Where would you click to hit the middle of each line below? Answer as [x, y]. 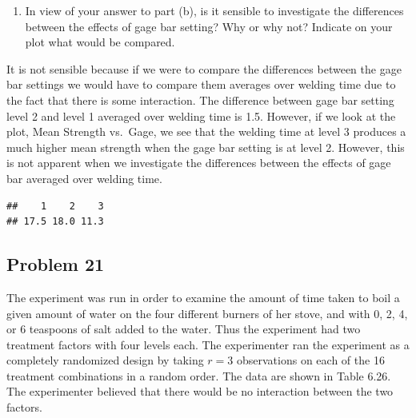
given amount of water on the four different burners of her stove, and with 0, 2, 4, [207, 313]
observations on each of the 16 [310, 360]
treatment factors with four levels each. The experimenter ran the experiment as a [208, 344]
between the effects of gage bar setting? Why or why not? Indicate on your [209, 26]
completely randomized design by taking [105, 360]
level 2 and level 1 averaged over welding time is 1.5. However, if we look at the [201, 115]
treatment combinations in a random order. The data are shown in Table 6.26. [199, 375]
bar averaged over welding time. [84, 178]
